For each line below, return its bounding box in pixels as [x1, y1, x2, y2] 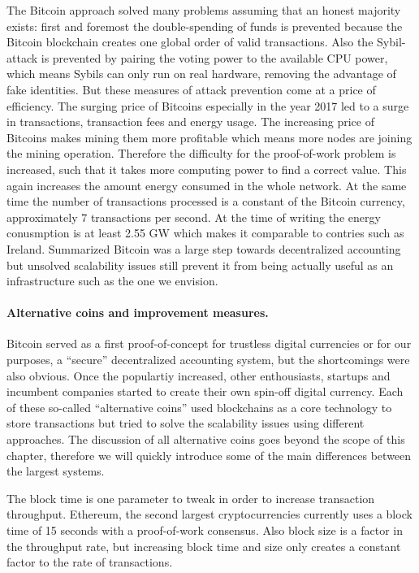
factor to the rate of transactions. [6, 553, 173, 571]
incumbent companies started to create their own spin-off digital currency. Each [6, 383, 404, 400]
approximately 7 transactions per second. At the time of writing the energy [6, 208, 381, 225]
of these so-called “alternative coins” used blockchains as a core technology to [6, 398, 392, 415]
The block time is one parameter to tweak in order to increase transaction [6, 489, 375, 506]
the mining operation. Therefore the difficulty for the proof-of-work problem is [6, 145, 396, 162]
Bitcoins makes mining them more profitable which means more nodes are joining [6, 128, 413, 145]
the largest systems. [6, 462, 105, 480]
